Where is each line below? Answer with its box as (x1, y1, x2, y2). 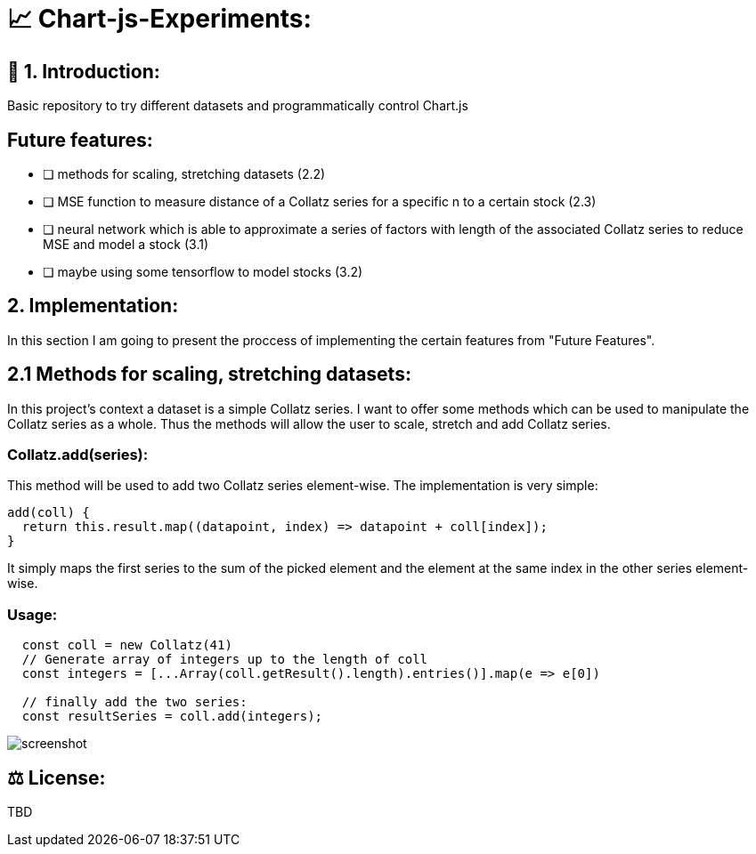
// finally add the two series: (21, 695, 248, 710)
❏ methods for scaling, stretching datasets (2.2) (43, 166, 326, 182)
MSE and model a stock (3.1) (43, 237, 209, 253)
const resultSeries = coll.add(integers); (21, 709, 323, 724)
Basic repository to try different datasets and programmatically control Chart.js (7, 98, 468, 114)
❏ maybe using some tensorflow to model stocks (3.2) (43, 264, 363, 280)
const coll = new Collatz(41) (21, 638, 232, 653)
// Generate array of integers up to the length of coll (21, 652, 428, 667)
